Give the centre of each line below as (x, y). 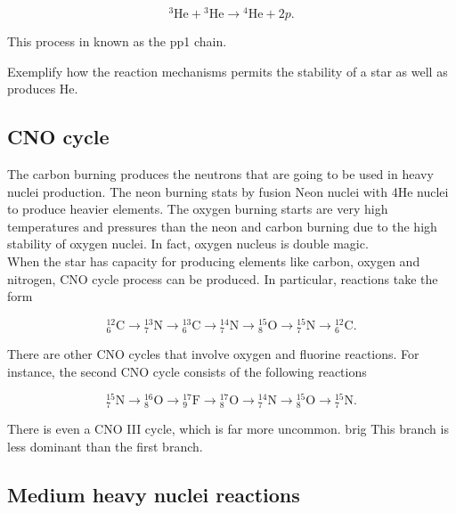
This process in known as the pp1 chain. (117, 41)
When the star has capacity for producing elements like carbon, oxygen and (214, 261)
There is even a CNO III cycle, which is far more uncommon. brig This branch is (228, 429)
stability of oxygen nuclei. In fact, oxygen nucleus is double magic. (188, 244)
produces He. (43, 89)
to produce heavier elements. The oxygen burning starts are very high (198, 209)
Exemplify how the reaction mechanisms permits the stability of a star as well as (228, 71)
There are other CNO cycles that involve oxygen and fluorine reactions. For (213, 354)
